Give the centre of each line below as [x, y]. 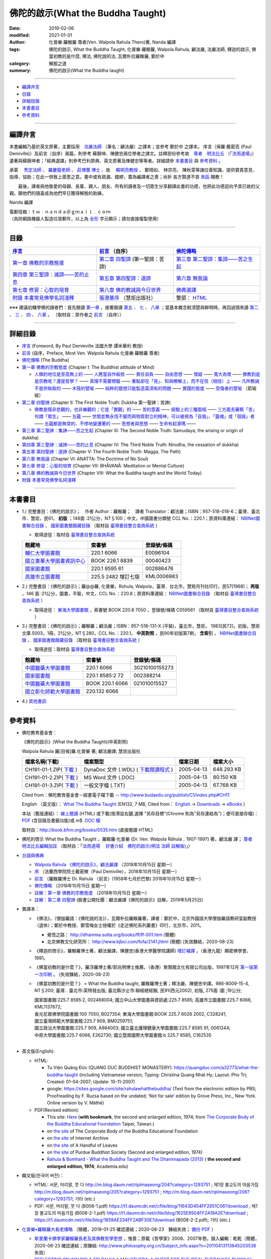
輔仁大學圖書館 [42, 553]
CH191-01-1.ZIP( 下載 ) [51, 770]
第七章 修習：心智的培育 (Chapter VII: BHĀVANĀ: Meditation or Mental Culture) [103, 466]
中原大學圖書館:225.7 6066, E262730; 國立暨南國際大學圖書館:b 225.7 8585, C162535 [123, 1035]
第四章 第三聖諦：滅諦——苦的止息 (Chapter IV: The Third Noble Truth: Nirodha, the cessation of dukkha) [130, 444]
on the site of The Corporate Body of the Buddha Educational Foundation [122, 1131]
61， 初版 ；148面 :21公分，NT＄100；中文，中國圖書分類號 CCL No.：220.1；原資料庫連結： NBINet [152, 518]
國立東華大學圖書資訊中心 [55, 561]
